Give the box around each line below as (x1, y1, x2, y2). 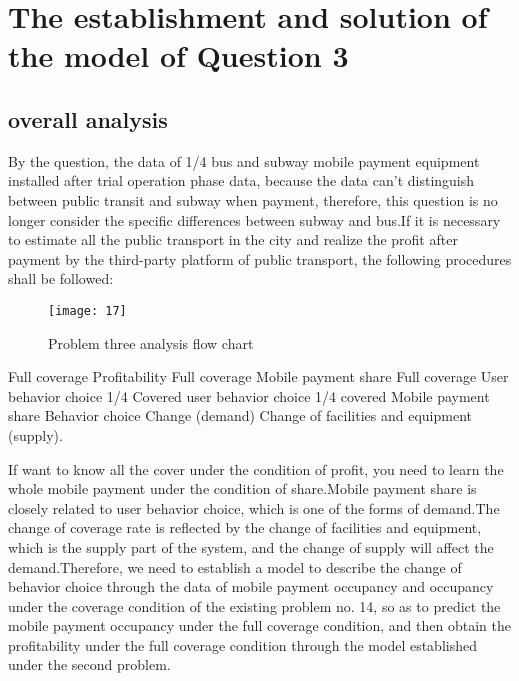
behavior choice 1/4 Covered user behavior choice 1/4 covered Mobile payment (8, 385, 490, 406)
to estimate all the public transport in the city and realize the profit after (8, 229, 458, 250)
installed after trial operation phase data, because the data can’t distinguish (8, 170, 475, 191)
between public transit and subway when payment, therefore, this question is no (8, 189, 498, 210)
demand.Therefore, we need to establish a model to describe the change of (8, 556, 462, 577)
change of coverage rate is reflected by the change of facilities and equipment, (8, 517, 482, 538)
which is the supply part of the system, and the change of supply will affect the (8, 536, 494, 557)
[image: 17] (48, 303, 127, 318)
